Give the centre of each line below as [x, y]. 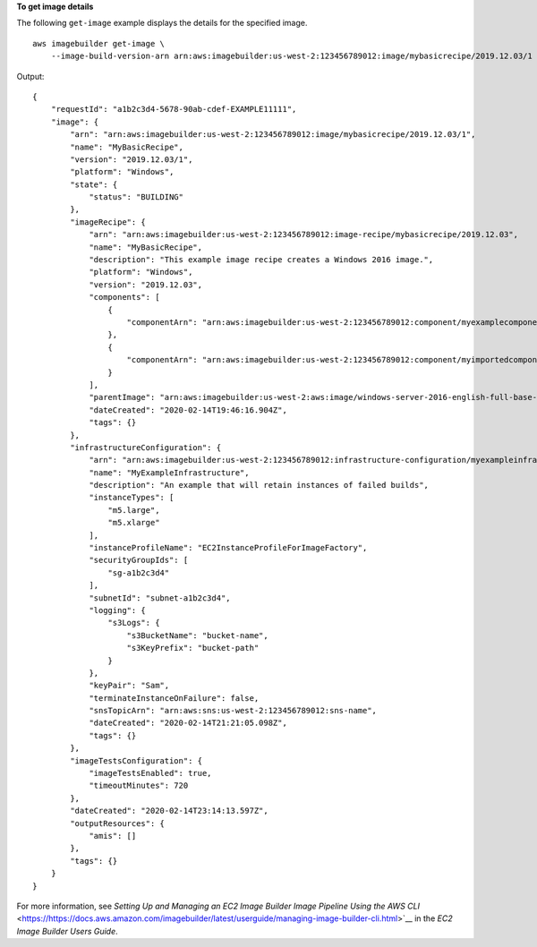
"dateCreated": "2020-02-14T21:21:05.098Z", [188, 723]
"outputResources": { [118, 823]
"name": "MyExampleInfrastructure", [169, 473]
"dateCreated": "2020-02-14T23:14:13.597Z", [169, 811]
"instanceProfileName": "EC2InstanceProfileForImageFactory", [228, 548]
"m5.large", [134, 510]
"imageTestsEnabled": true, [150, 773]
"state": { [94, 184]
